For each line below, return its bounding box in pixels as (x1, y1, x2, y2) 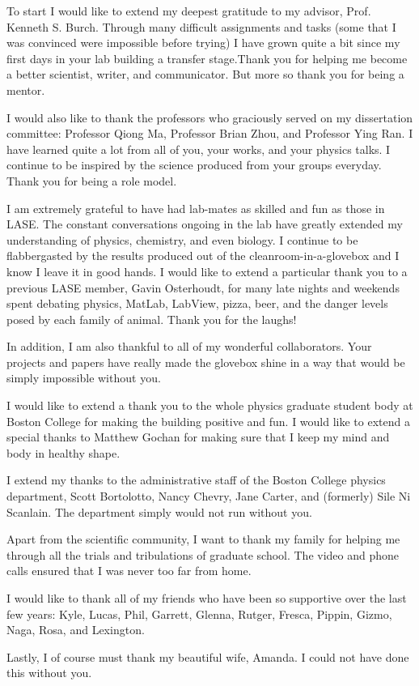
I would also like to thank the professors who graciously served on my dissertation (6, 109, 413, 126)
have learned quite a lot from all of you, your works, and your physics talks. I (6, 140, 391, 157)
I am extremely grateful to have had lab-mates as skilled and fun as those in (6, 199, 385, 216)
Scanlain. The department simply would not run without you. (6, 503, 312, 520)
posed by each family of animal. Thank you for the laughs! (6, 310, 297, 327)
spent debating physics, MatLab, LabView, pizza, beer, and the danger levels (6, 295, 388, 312)
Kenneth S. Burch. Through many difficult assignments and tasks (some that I (6, 18, 396, 35)
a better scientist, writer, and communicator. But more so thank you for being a (6, 66, 404, 83)
